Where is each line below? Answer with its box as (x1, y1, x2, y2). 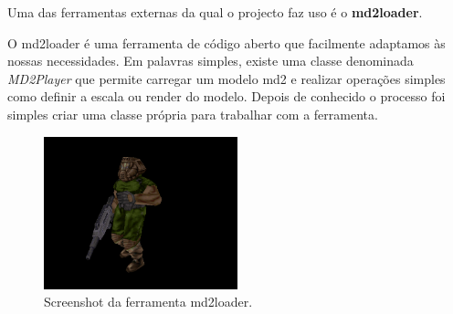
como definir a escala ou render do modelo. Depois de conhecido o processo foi (7, 87, 446, 106)
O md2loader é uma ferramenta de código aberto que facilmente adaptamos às (7, 33, 446, 52)
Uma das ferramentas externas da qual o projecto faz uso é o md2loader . (7, 3, 423, 21)
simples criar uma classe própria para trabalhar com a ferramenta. (7, 104, 378, 123)
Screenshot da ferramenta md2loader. (44, 292, 253, 311)
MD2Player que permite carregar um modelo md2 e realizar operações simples (7, 68, 446, 88)
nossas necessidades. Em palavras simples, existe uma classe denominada (7, 51, 414, 70)
